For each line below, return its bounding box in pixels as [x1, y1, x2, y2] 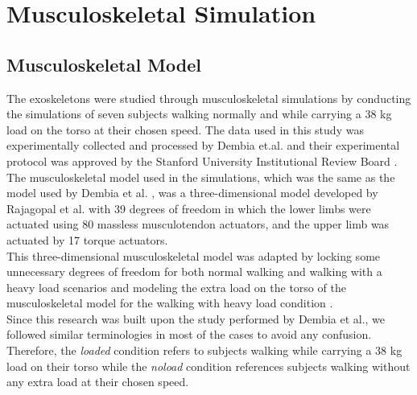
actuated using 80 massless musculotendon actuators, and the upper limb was [6, 216, 390, 232]
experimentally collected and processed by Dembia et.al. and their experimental [6, 137, 400, 154]
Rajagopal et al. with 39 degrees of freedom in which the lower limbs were [6, 200, 371, 216]
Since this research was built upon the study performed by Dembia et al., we [6, 310, 386, 327]
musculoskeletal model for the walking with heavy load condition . [6, 294, 333, 311]
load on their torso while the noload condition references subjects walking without [6, 357, 411, 374]
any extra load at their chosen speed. [6, 373, 189, 390]
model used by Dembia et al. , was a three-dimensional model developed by [6, 184, 378, 201]
